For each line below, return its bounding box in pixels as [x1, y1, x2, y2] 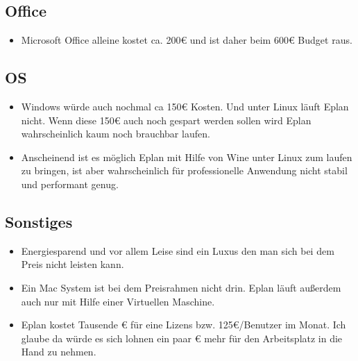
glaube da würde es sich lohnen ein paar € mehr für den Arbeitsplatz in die [21, 330, 343, 345]
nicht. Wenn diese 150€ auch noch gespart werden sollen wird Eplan [21, 112, 312, 127]
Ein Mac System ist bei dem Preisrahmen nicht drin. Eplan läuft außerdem [21, 280, 341, 294]
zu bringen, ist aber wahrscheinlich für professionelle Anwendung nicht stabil [21, 163, 348, 178]
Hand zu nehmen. [21, 344, 96, 359]
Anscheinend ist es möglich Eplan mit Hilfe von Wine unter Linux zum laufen [21, 149, 352, 164]
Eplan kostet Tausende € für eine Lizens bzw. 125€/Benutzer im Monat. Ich [21, 317, 346, 332]
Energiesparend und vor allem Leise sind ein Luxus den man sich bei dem [21, 243, 334, 258]
